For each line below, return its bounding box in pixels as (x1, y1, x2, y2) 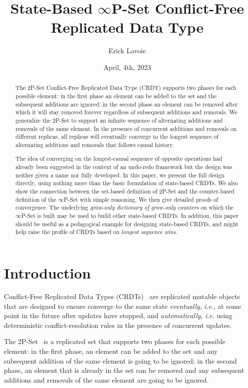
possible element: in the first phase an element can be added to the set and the (15, 91, 217, 100)
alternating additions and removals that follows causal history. (15, 140, 174, 149)
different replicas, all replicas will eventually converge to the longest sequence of (15, 132, 219, 141)
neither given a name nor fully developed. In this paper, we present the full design (15, 171, 225, 179)
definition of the (15, 195, 56, 203)
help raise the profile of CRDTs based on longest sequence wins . (15, 228, 178, 236)
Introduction (4, 263, 91, 282)
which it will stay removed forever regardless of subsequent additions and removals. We (15, 108, 237, 116)
